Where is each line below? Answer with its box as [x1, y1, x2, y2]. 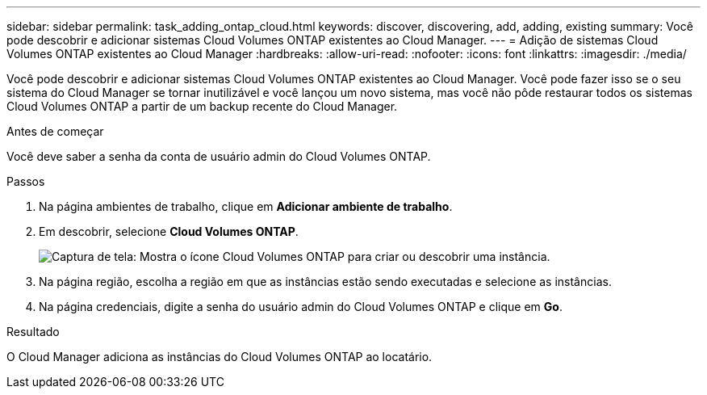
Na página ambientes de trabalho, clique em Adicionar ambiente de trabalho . [39, 200, 453, 213]
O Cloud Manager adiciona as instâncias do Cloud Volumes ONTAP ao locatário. [6, 350, 433, 363]
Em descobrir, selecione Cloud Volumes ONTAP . [39, 225, 299, 238]
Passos [6, 174, 45, 188]
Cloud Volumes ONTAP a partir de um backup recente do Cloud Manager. [6, 99, 398, 113]
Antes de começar [6, 124, 104, 138]
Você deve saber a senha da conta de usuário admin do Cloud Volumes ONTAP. [6, 149, 431, 163]
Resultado [6, 325, 60, 338]
